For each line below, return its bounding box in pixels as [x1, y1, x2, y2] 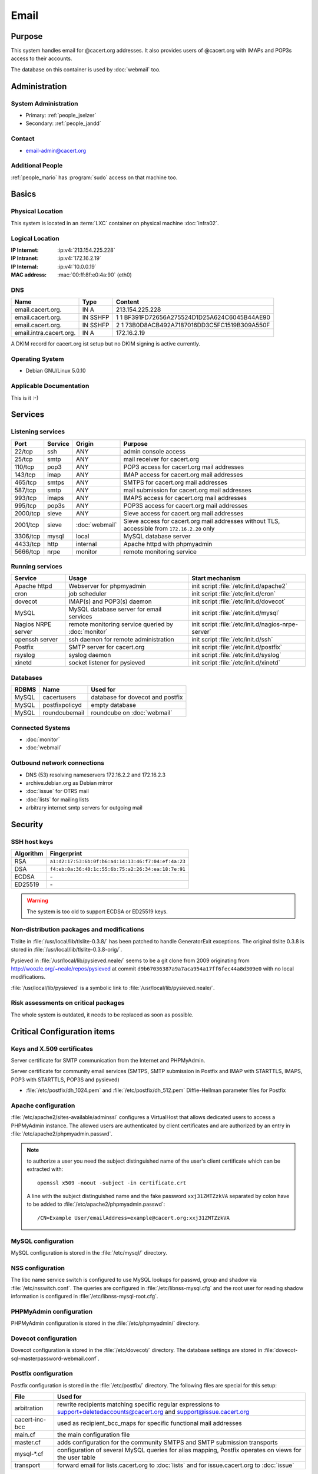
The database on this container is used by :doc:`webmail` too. [11, 65, 161, 73]
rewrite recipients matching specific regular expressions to [57, 1400, 220, 1409]
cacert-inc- [14, 1416, 47, 1424]
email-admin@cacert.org [25, 147, 87, 154]
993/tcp [14, 493, 37, 502]
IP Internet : [11, 246, 39, 254]
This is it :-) [11, 394, 39, 401]
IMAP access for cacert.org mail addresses [123, 471, 243, 479]
